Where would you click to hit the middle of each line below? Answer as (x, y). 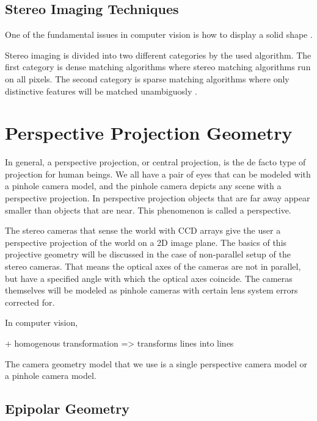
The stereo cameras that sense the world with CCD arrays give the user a (143, 230)
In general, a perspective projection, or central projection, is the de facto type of (155, 162)
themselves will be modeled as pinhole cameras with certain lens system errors (151, 290)
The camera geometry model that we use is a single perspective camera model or (156, 363)
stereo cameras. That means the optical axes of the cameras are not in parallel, (153, 266)
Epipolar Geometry (67, 408)
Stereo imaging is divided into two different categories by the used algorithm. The (158, 55)
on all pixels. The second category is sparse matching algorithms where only (147, 78)
